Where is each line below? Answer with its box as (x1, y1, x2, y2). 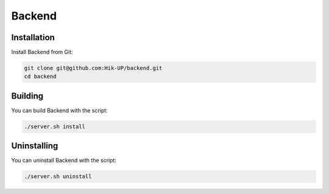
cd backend (24, 73, 57, 80)
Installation (11, 32, 55, 43)
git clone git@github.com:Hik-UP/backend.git (24, 64, 163, 72)
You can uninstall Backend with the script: (11, 157, 117, 164)
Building (11, 91, 44, 101)
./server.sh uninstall (24, 173, 92, 180)
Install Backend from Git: (11, 49, 73, 56)
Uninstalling (11, 140, 58, 151)
